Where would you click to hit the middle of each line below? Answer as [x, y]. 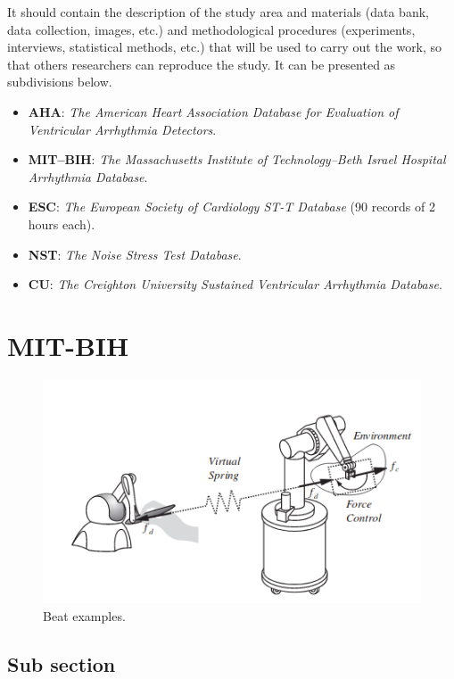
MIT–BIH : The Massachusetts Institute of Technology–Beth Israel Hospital [237, 159]
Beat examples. [84, 615]
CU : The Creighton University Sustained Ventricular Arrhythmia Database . [235, 284]
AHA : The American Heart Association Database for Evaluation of [213, 111]
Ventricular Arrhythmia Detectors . [122, 129]
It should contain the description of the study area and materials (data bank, [218, 12]
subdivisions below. [60, 82]
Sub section [62, 663]
